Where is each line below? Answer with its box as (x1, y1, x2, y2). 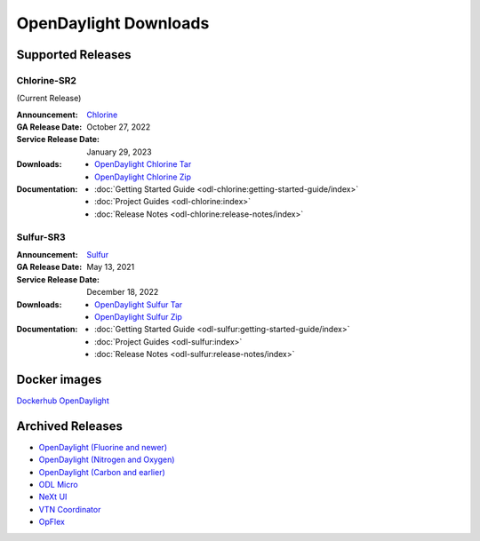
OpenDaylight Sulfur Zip (94, 311, 182, 322)
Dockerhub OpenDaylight (16, 395, 110, 406)
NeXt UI (38, 491, 68, 502)
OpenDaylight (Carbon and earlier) (38, 466, 166, 477)
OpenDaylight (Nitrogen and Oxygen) (38, 454, 175, 465)
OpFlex (38, 516, 66, 528)
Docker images (16, 371, 102, 386)
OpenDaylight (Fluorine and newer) (38, 442, 168, 452)
